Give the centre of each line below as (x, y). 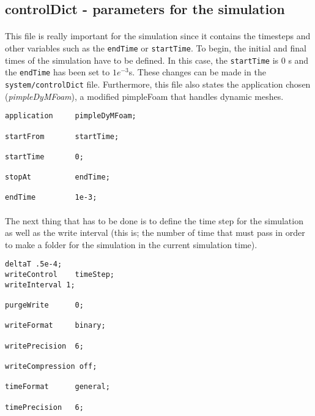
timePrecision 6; (44, 407)
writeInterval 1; (40, 285)
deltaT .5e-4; (34, 264)
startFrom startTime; (62, 136)
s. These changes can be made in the (197, 72)
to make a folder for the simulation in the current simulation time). (131, 244)
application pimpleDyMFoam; (71, 116)
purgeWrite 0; (44, 305)
